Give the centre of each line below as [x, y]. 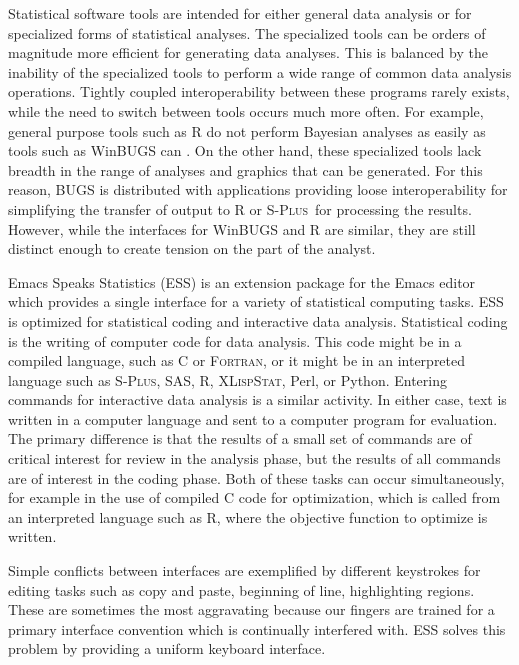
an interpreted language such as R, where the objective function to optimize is [248, 516]
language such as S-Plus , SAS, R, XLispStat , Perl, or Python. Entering [227, 379]
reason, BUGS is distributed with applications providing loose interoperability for [258, 189]
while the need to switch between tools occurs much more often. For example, [246, 110]
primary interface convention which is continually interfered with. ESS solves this [257, 628]
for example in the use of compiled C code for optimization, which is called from [254, 497]
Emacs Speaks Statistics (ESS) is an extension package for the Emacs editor [242, 281]
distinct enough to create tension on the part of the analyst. [192, 248]
